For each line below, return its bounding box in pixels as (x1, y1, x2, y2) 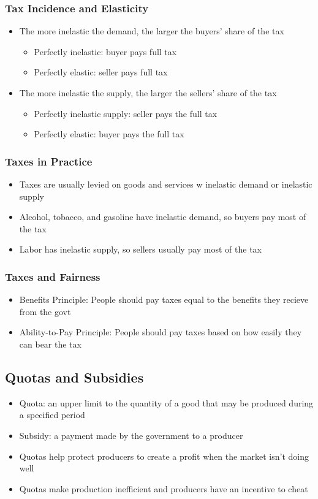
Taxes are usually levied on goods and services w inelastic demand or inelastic (19, 178, 312, 190)
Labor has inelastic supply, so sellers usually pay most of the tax (19, 243, 262, 256)
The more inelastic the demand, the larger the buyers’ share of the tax (19, 25, 284, 37)
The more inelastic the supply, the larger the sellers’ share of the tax (19, 86, 277, 99)
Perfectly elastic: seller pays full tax (34, 66, 168, 78)
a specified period (19, 408, 85, 421)
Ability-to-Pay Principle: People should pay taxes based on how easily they (19, 326, 302, 338)
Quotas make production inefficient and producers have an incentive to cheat (19, 482, 308, 495)
